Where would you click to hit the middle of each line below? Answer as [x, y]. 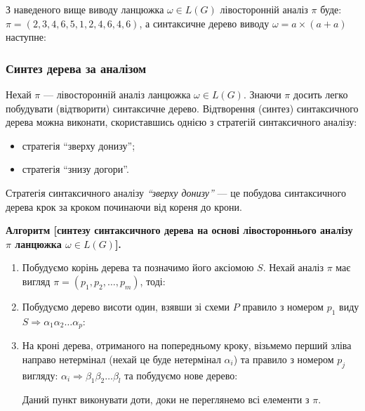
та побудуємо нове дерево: [181, 375]
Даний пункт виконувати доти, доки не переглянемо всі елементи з [166, 399]
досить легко [321, 94]
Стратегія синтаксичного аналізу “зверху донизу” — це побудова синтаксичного [176, 192]
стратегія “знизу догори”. [75, 169]
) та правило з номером [284, 359]
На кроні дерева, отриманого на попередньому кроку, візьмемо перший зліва [187, 345]
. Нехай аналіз [293, 267]
